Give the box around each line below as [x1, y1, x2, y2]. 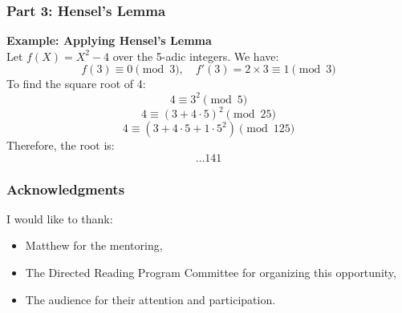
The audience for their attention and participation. [25, 291, 276, 307]
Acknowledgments [6, 179, 125, 199]
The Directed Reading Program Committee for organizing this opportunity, [25, 264, 396, 280]
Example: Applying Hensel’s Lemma [6, 32, 212, 49]
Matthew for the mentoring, [25, 237, 163, 254]
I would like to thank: [6, 210, 113, 227]
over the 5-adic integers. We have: [112, 47, 279, 64]
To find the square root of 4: [6, 75, 146, 92]
